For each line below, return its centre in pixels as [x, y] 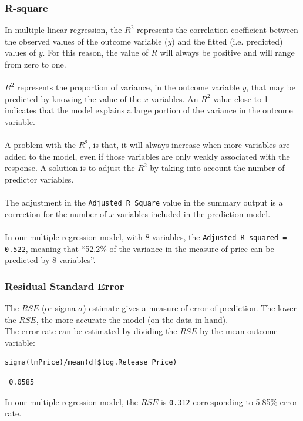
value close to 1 [241, 98]
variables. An [175, 98]
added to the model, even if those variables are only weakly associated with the [147, 156]
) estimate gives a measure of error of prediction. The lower [190, 308]
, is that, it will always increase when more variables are [189, 145]
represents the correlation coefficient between [218, 30]
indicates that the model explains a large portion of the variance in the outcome [149, 110]
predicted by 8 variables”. [50, 260]
